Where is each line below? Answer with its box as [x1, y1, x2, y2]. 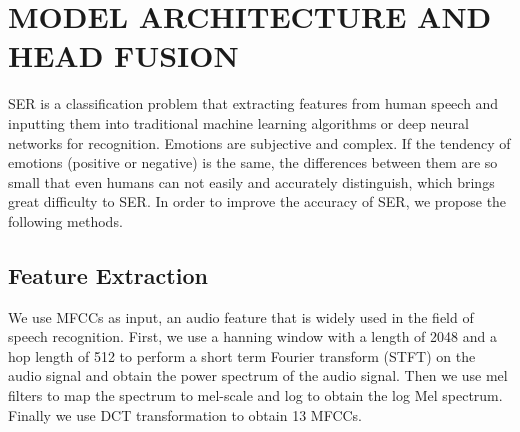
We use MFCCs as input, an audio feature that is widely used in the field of [8, 306, 474, 327]
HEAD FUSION [8, 35, 239, 76]
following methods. [8, 210, 123, 231]
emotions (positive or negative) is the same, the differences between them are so [8, 152, 498, 173]
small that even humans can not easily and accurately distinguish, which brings [8, 171, 495, 192]
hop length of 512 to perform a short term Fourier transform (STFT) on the [8, 345, 476, 366]
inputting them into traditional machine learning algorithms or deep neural [8, 112, 469, 133]
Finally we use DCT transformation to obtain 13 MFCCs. [8, 404, 363, 425]
